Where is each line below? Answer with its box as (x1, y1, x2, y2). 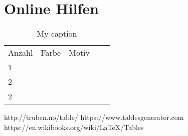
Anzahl (8, 47, 33, 59)
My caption (37, 28, 77, 40)
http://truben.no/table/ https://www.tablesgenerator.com (4, 112, 184, 122)
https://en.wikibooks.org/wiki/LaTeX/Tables (4, 121, 144, 132)
